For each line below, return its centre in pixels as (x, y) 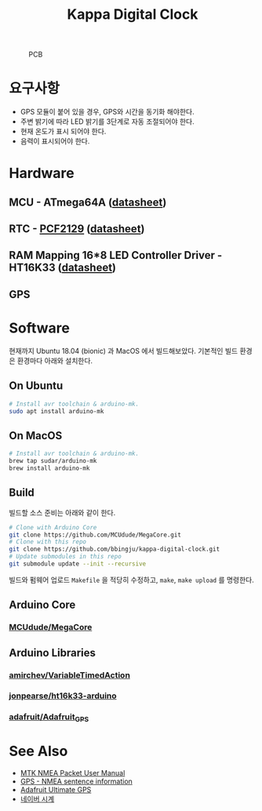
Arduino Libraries (53, 653)
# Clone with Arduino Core (53, 527)
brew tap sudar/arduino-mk (53, 461)
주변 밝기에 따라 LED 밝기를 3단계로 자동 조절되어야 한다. (107, 122)
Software (39, 328)
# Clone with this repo (48, 542)
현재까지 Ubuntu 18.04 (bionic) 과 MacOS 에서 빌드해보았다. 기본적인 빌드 (124, 351)
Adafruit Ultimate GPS (56, 789)
